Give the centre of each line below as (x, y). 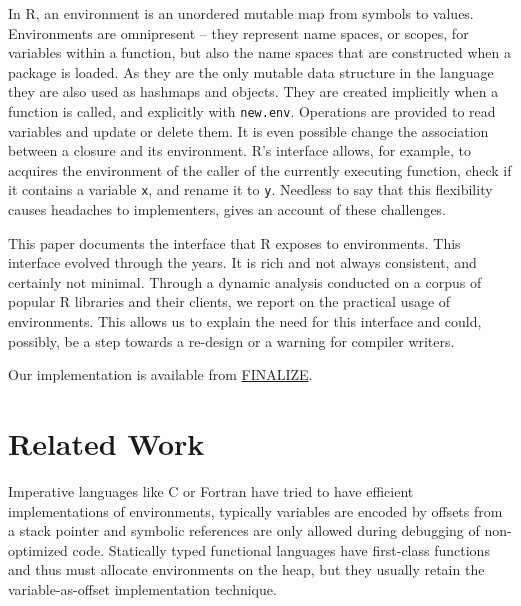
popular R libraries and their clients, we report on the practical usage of (229, 301)
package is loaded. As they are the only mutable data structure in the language (251, 71)
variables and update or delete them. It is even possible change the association (248, 130)
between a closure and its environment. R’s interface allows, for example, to (240, 150)
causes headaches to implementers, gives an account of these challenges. (227, 209)
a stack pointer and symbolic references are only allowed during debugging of (244, 530)
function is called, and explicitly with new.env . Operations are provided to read (252, 110)
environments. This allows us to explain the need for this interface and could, (245, 321)
